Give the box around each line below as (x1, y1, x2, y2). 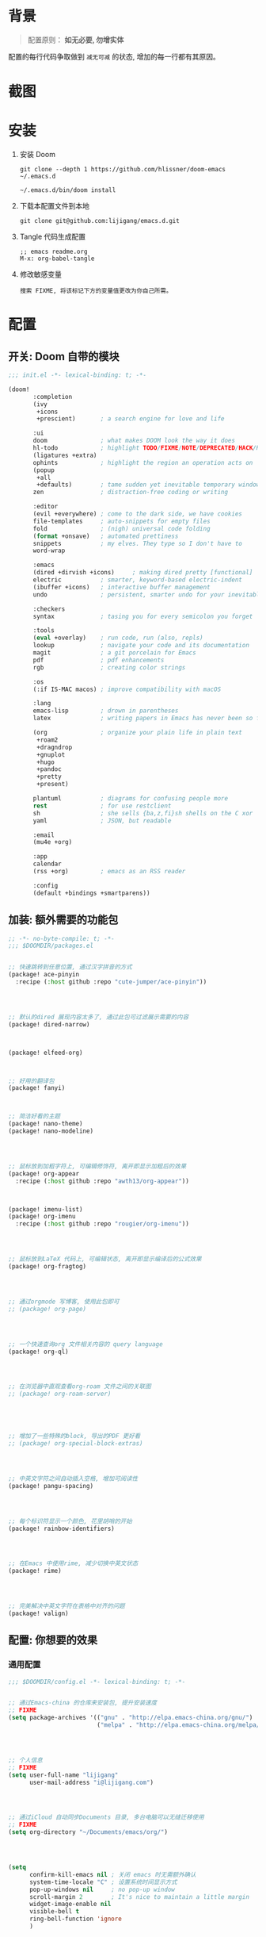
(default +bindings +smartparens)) (32, 889, 150, 897)
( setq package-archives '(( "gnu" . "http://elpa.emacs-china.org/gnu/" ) (8, 1714, 253, 1722)
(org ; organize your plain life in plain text (32, 729, 243, 737)
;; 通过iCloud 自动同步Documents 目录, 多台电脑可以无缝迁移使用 (8, 1813, 204, 1821)
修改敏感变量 (19, 270, 62, 279)
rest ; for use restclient (32, 802, 172, 810)
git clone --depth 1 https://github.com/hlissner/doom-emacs (19, 166, 226, 174)
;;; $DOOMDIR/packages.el (8, 942, 93, 950)
